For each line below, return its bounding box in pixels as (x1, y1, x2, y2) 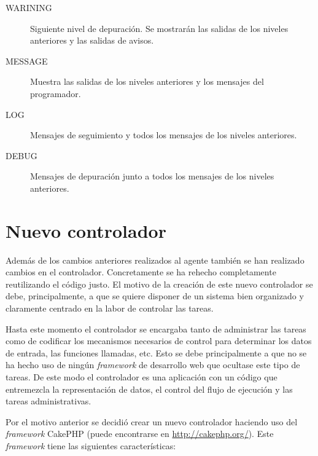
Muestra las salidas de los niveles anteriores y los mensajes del (30, 75, 264, 88)
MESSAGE (6, 54, 48, 67)
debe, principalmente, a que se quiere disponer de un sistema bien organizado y (6, 289, 304, 302)
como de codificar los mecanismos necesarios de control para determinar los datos (6, 334, 312, 347)
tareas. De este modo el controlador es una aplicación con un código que (6, 371, 277, 383)
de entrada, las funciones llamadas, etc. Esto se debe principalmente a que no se (6, 346, 307, 359)
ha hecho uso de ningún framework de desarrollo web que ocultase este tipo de (6, 358, 300, 371)
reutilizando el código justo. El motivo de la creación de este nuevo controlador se (6, 277, 313, 290)
